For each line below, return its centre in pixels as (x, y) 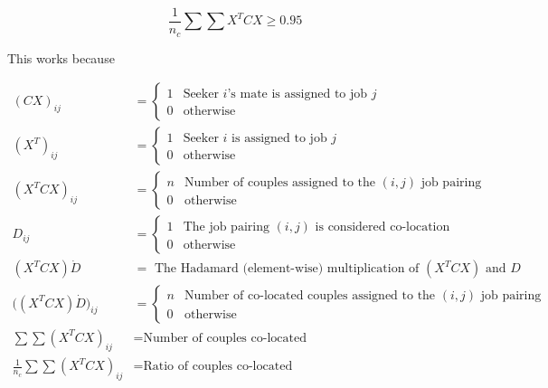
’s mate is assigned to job (298, 95)
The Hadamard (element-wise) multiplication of (287, 269)
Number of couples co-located (225, 338)
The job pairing (226, 227)
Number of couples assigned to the (280, 183)
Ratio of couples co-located (218, 367)
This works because (61, 57)
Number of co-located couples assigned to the (310, 296)
